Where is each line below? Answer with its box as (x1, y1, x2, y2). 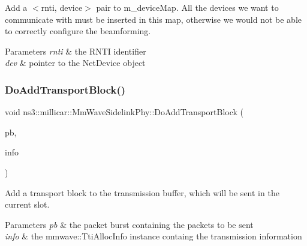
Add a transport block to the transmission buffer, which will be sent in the (5, 186, 279, 199)
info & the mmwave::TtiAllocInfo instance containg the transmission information (5, 230, 302, 242)
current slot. (5, 198, 50, 211)
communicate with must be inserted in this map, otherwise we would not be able (5, 13, 302, 25)
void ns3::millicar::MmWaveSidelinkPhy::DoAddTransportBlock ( (5, 106, 244, 118)
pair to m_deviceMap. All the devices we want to (96, 1, 279, 13)
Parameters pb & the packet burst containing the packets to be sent (5, 218, 254, 230)
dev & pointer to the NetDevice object (5, 56, 146, 69)
